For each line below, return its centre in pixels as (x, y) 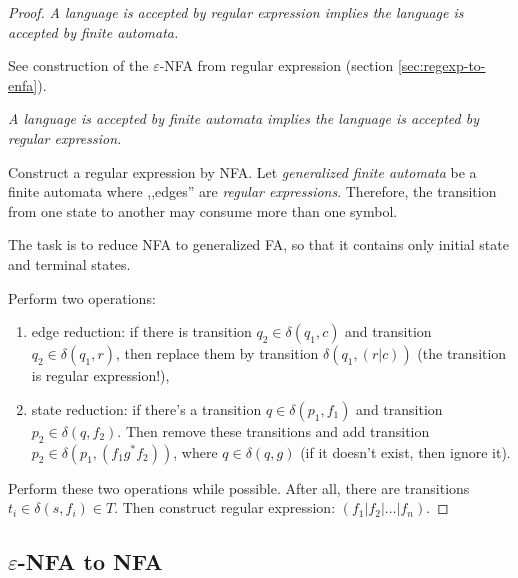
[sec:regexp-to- (441, 65)
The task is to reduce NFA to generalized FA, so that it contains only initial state (258, 244)
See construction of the (78, 65)
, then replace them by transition (217, 353)
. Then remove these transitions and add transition (273, 430)
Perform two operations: (82, 297)
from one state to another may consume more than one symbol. (203, 210)
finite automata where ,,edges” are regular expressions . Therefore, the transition (252, 191)
